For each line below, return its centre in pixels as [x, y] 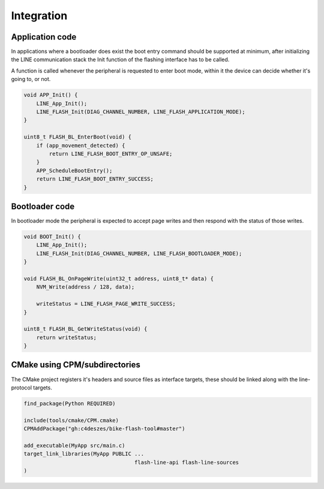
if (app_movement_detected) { [81, 145]
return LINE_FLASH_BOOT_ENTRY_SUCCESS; [95, 179]
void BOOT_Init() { [52, 237]
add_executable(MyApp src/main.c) [74, 445]
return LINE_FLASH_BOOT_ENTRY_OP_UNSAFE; [111, 154]
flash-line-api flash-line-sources [187, 462]
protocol [22, 388]
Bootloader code [43, 206]
